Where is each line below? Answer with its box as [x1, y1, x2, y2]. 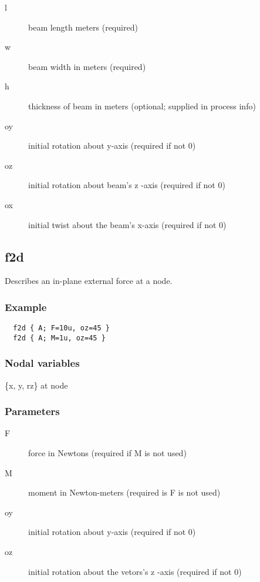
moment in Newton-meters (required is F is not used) [28, 486, 221, 499]
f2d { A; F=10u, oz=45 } [13, 324, 110, 333]
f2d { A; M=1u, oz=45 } [13, 333, 106, 342]
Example [5, 299, 47, 314]
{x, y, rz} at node [5, 379, 68, 391]
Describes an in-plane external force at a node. [5, 275, 173, 287]
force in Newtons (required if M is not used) [28, 447, 187, 459]
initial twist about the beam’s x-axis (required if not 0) [28, 218, 227, 230]
